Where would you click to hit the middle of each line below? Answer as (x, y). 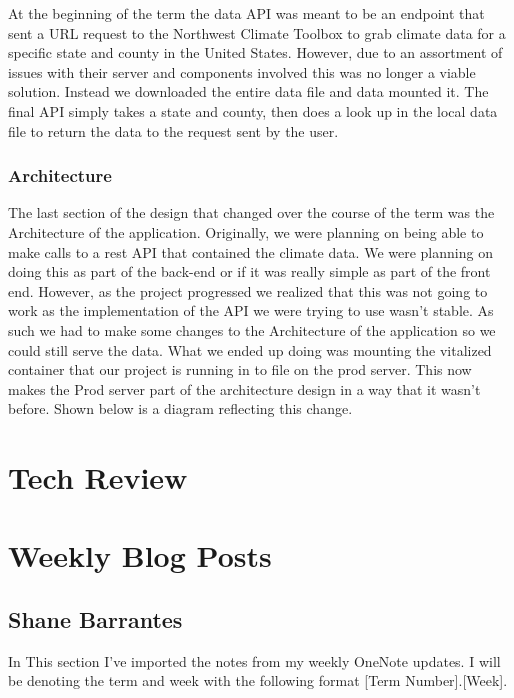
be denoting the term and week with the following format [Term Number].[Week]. (258, 680)
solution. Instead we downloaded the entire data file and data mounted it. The (248, 91)
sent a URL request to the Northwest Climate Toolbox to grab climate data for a (257, 32)
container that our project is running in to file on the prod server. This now (240, 369)
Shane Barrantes (95, 619)
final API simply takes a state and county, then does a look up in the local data (253, 110)
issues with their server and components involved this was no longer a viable (242, 71)
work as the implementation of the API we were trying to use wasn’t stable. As (251, 310)
